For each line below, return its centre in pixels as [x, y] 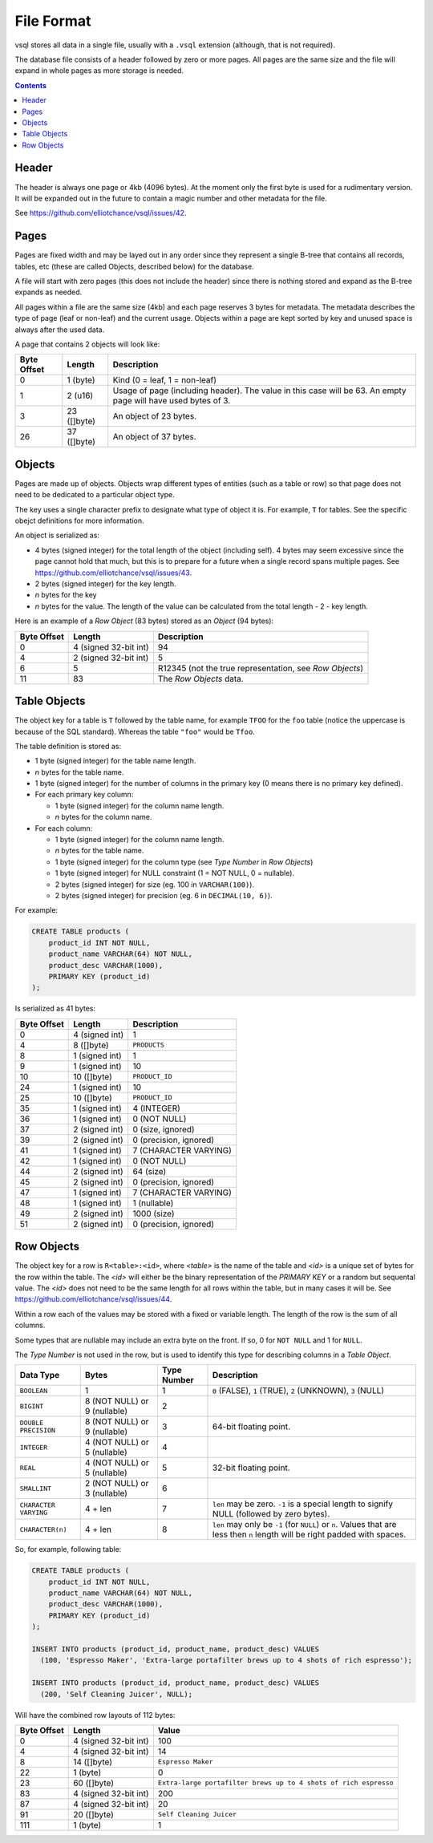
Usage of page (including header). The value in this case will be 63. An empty [259, 391]
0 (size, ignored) [164, 1129]
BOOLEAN [34, 1390]
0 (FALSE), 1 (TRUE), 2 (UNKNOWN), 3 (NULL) [299, 1391]
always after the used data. [60, 330]
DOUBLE [32, 1423]
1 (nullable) [153, 1203]
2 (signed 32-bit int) [111, 658]
